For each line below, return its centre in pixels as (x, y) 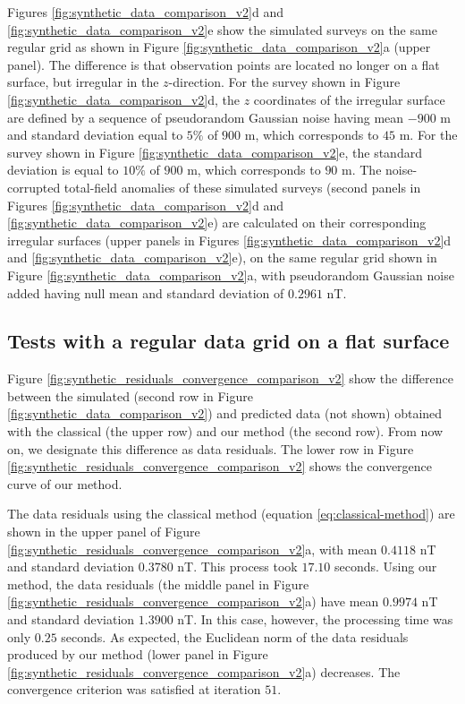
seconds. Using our (386, 567)
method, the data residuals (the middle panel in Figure (158, 584)
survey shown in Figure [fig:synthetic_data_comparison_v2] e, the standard (215, 152)
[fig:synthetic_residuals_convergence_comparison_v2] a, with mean (192, 549)
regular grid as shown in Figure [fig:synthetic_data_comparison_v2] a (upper (219, 47)
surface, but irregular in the (83, 82)
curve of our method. (65, 483)
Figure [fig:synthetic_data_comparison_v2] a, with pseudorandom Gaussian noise (231, 275)
